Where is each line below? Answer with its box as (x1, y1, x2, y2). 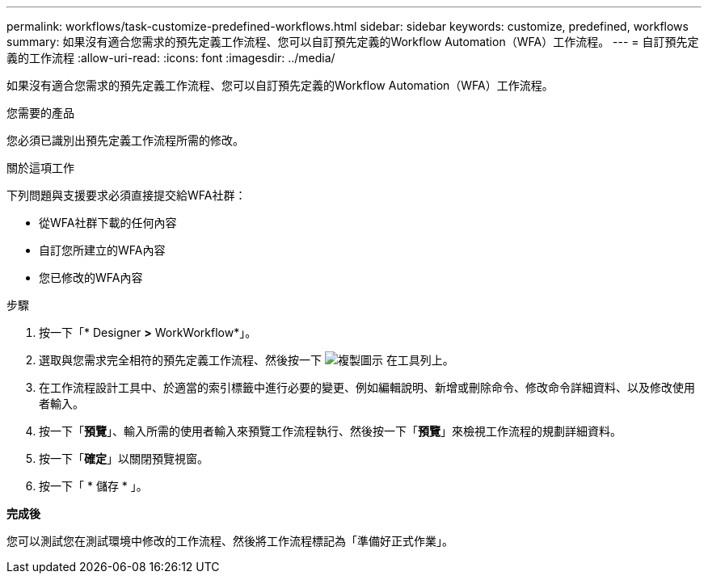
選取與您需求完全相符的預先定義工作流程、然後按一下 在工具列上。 (39, 353, 454, 367)
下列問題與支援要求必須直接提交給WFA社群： (6, 188, 247, 202)
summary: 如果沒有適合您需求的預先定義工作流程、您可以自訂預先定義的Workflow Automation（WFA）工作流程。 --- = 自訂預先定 (6, 35, 699, 48)
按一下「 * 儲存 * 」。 (39, 479, 148, 493)
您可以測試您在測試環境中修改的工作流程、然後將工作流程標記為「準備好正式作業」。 (6, 534, 453, 548)
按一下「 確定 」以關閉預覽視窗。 (39, 452, 209, 465)
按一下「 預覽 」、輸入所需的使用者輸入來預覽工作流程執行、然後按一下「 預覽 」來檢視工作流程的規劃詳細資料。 (39, 424, 622, 438)
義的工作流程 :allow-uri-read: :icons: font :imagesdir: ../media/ (6, 51, 335, 65)
